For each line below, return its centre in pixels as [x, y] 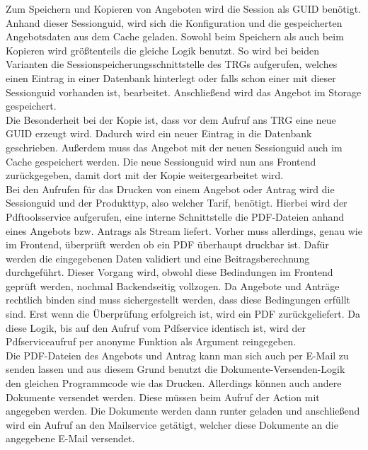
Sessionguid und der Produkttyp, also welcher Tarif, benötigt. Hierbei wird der [177, 203]
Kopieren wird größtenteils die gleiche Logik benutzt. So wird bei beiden [163, 50]
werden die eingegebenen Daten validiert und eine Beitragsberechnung [158, 258]
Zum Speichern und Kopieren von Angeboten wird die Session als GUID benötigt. [183, 8]
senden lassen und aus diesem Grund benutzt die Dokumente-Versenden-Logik [176, 369]
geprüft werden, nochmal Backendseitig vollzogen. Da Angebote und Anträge [173, 285]
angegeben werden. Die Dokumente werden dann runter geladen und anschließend [183, 411]
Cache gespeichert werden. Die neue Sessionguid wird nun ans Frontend [161, 161]
